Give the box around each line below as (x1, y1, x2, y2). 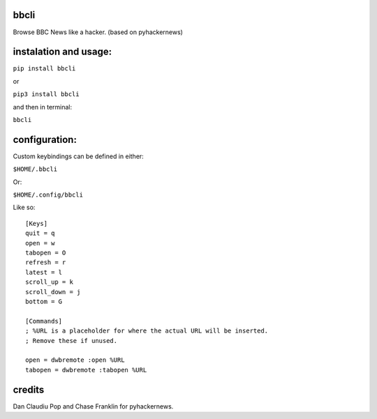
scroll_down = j (25, 288, 81, 296)
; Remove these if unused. (25, 337, 118, 344)
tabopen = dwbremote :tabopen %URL (25, 366, 147, 374)
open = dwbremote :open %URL (25, 356, 125, 364)
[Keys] (25, 220, 48, 227)
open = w (25, 239, 55, 247)
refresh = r (25, 259, 66, 266)
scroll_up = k (25, 278, 73, 286)
